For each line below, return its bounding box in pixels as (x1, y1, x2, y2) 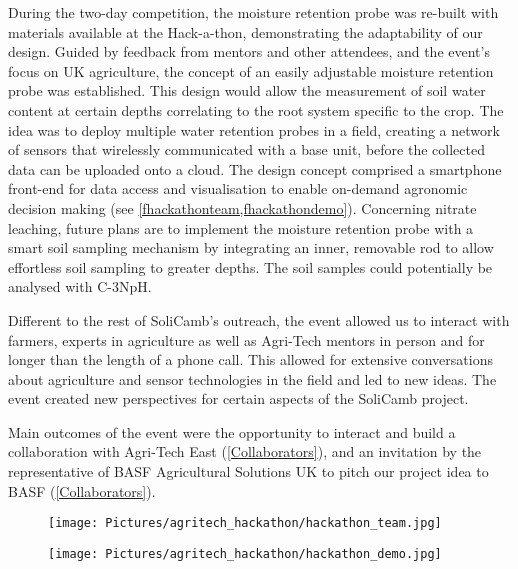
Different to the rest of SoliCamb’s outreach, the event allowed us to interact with (8, 309, 510, 330)
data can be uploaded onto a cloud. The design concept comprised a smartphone (8, 158, 502, 179)
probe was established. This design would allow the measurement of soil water (8, 80, 486, 101)
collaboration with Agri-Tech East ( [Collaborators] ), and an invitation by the (8, 441, 482, 462)
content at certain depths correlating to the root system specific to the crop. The (8, 99, 504, 120)
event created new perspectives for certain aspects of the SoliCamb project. (8, 388, 469, 409)
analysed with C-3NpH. (8, 276, 152, 297)
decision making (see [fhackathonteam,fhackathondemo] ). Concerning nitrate (8, 197, 477, 218)
